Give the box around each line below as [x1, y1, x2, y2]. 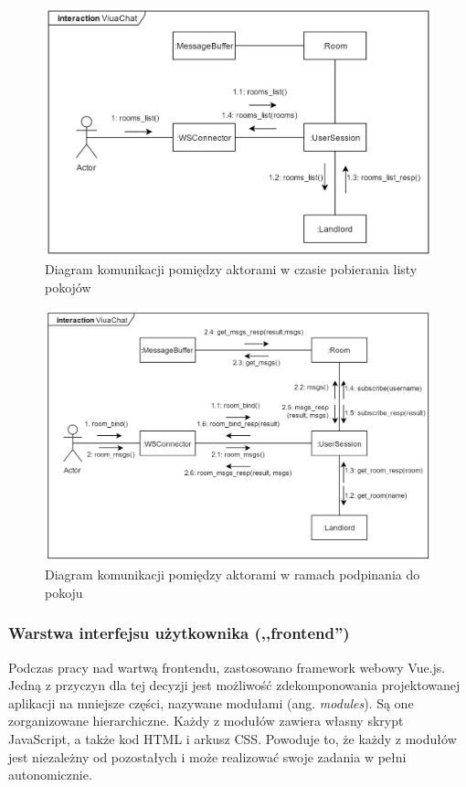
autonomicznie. [8, 765, 92, 784]
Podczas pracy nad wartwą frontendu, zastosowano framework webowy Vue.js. [8, 657, 446, 676]
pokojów [45, 277, 91, 296]
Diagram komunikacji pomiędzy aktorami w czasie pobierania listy [45, 260, 418, 279]
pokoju [45, 582, 83, 601]
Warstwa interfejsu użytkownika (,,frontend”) [8, 622, 350, 644]
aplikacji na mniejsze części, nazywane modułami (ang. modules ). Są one [8, 693, 414, 712]
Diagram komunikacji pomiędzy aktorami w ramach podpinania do [45, 565, 420, 584]
